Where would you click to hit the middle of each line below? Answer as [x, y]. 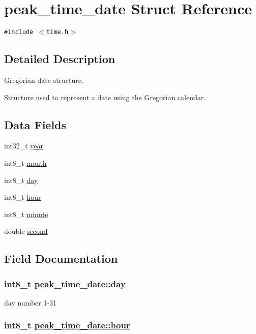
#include [19, 32]
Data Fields [35, 124]
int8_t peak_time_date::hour [67, 325]
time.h [58, 32]
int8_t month [25, 162]
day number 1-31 [31, 302]
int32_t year [24, 146]
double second [26, 231]
